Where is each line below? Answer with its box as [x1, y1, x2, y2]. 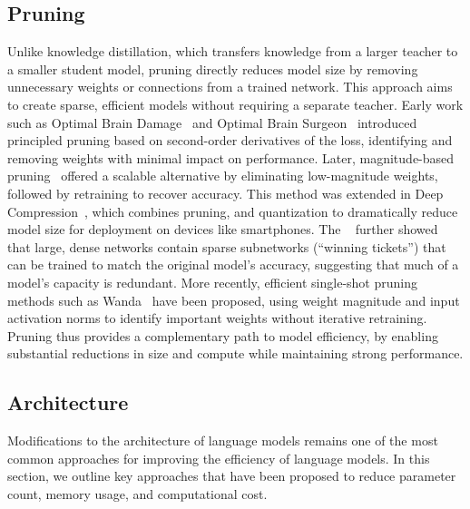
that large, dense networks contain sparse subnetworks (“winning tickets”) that [7, 237, 446, 256]
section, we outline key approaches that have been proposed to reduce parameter [7, 466, 456, 485]
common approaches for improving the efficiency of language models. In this [7, 448, 430, 467]
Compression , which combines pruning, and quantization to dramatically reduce [7, 201, 458, 220]
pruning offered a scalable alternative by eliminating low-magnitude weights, [7, 166, 438, 185]
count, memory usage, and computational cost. [7, 484, 268, 503]
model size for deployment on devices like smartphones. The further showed [7, 220, 438, 239]
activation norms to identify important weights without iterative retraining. [7, 308, 427, 328]
